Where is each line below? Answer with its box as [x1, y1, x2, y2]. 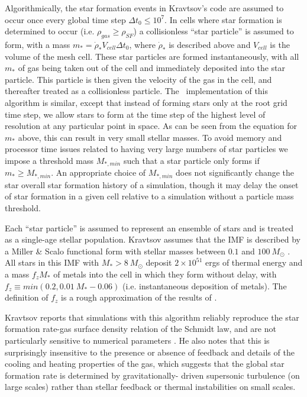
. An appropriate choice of [51, 166, 146, 179]
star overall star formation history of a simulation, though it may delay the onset [5, 178, 299, 191]
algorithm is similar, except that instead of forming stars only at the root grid [5, 96, 287, 108]
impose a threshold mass [5, 154, 94, 166]
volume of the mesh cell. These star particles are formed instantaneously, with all [5, 50, 299, 62]
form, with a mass [5, 38, 70, 50]
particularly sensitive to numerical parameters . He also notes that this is [5, 334, 270, 346]
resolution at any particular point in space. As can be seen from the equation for [5, 120, 298, 132]
